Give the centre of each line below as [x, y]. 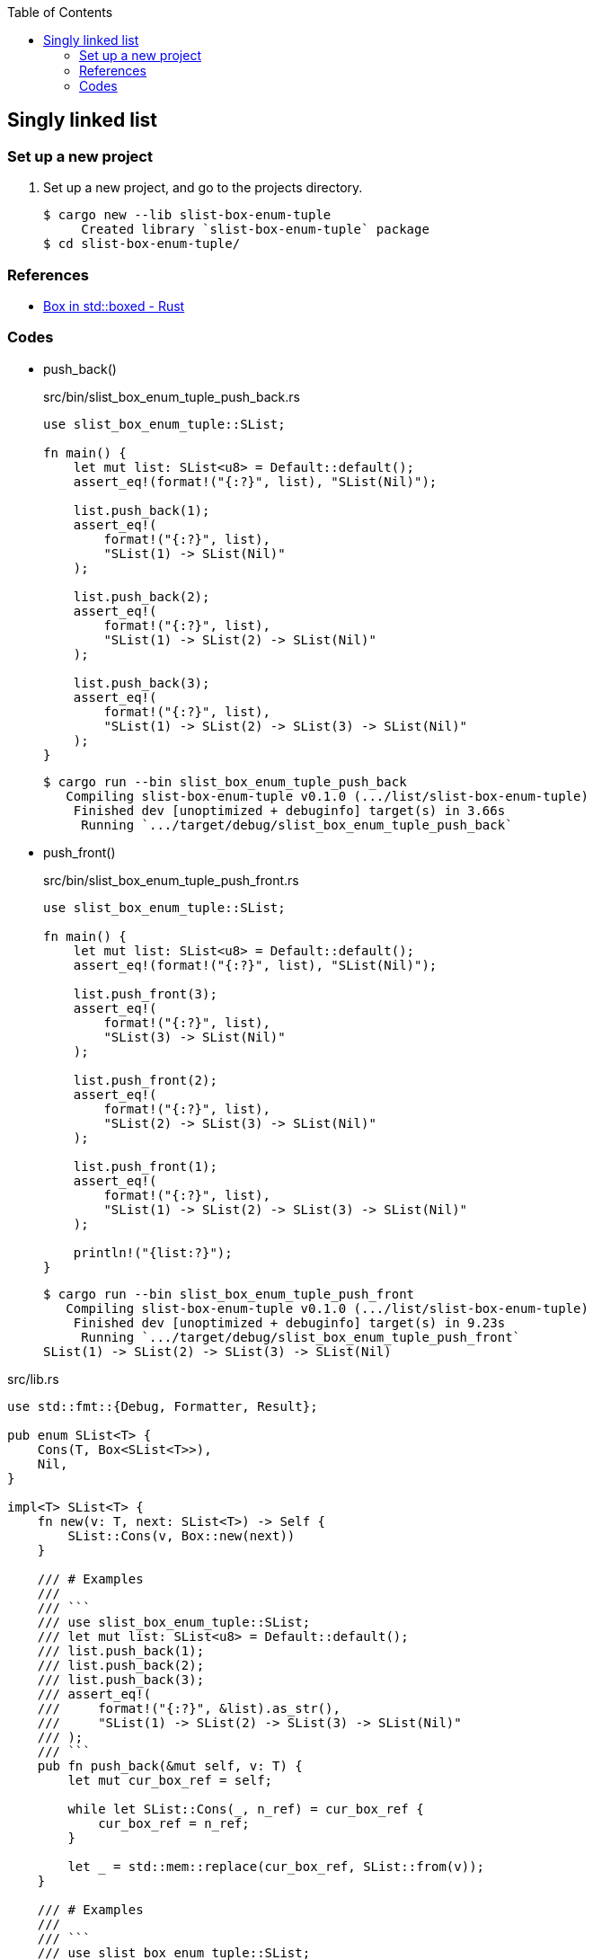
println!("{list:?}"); [153, 1252]
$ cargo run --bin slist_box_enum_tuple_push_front [229, 1294]
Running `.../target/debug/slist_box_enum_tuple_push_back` [297, 825]
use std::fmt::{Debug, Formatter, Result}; [163, 1406]
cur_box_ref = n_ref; [174, 1823]
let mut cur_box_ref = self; [170, 1780]
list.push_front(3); [145, 993]
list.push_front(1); [145, 1166]
